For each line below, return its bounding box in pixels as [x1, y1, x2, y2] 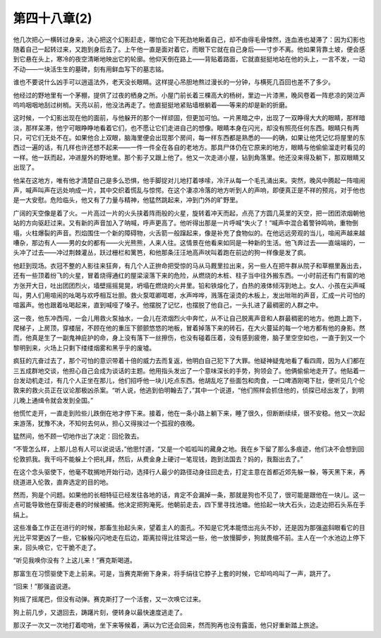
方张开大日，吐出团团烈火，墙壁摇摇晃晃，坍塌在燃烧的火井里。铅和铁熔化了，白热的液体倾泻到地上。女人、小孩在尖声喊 [13, 281, 365, 290]
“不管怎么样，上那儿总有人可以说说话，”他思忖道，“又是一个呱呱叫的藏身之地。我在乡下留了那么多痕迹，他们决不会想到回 [13, 445, 365, 454]
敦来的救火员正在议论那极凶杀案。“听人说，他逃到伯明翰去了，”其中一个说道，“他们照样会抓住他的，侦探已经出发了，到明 [13, 386, 365, 395]
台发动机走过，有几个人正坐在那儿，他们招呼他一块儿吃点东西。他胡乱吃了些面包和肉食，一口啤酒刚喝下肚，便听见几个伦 [13, 377, 365, 385]
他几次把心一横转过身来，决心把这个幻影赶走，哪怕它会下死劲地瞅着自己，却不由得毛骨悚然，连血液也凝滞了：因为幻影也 [13, 35, 365, 44]
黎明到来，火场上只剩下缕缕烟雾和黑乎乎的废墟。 [13, 343, 155, 352]
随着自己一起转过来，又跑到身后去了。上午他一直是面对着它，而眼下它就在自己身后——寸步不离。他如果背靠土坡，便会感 [13, 45, 365, 53]
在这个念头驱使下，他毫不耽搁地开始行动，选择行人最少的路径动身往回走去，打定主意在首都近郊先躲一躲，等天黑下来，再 [13, 468, 365, 476]
